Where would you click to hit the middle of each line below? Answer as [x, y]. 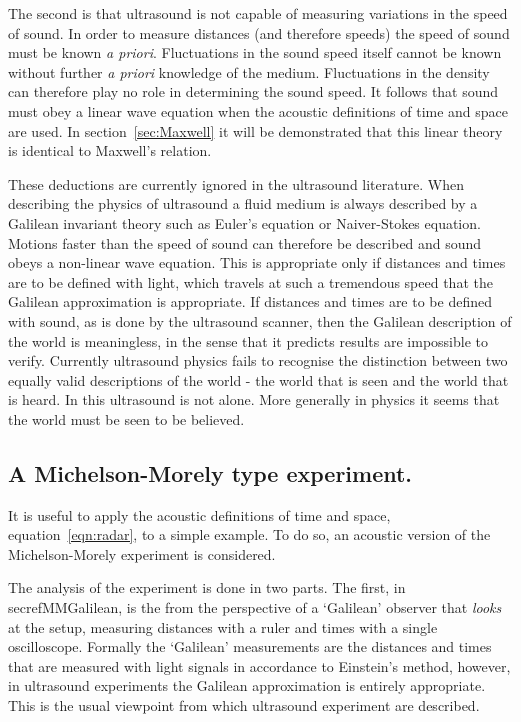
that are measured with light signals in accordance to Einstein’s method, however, [259, 665]
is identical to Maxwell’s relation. [110, 150]
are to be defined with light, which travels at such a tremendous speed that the [250, 281]
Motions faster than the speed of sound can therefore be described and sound [245, 242]
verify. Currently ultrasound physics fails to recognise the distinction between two [258, 360]
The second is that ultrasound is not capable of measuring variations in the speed [258, 13]
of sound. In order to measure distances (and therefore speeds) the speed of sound [259, 32]
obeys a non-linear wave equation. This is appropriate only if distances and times [257, 262]
